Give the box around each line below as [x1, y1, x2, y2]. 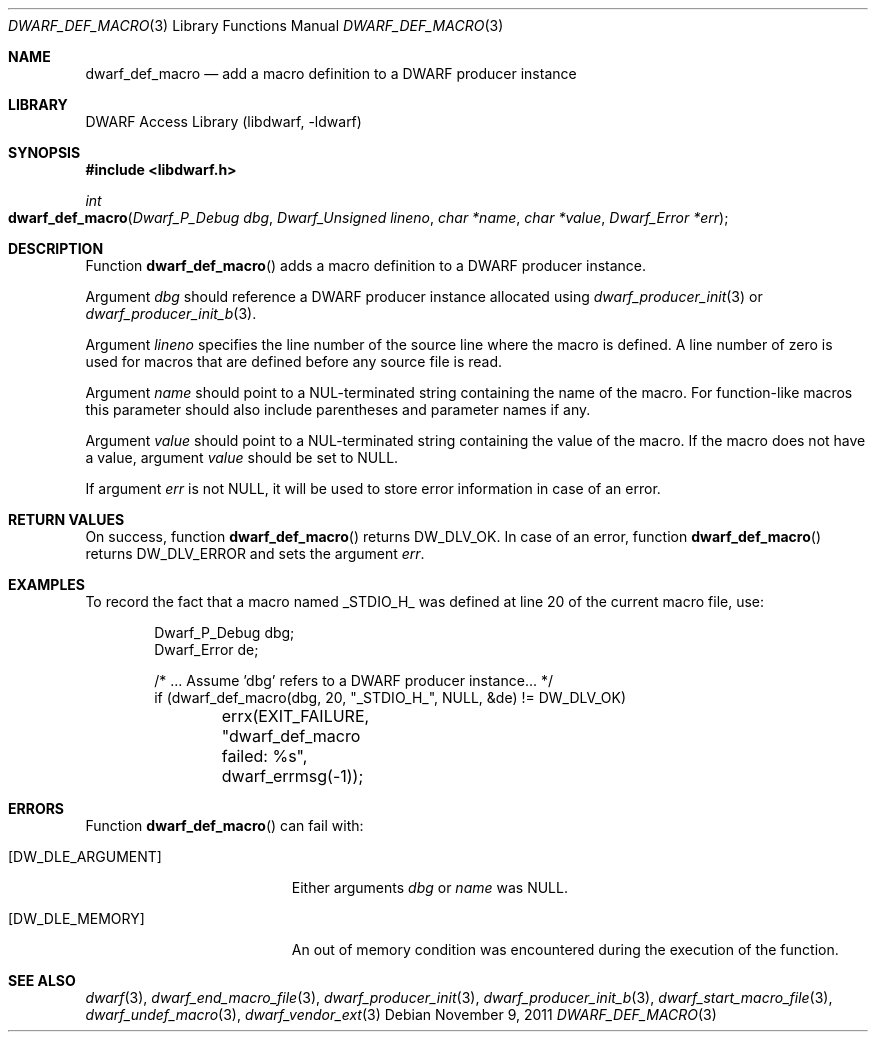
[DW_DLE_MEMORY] [8, 910, 145, 927]
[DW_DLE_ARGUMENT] [8, 848, 162, 865]
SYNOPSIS [8, 144, 81, 161]
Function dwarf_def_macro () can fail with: [85, 817, 364, 834]
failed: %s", [221, 746, 308, 766]
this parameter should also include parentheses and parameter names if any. [85, 401, 591, 418]
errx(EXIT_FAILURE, [221, 706, 370, 726]
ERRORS [8, 800, 65, 817]
